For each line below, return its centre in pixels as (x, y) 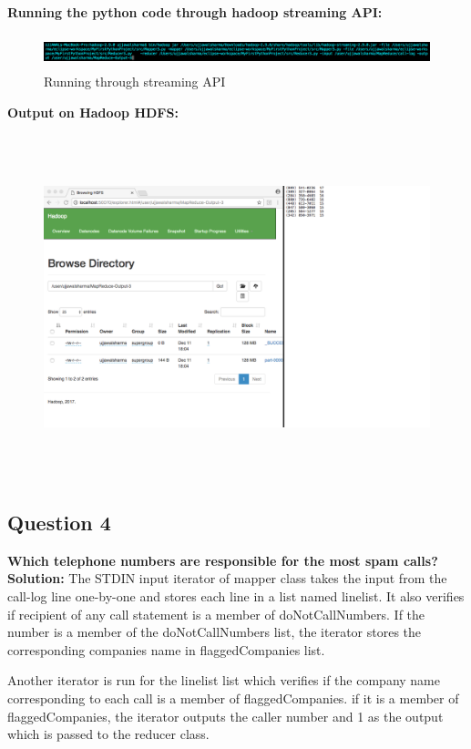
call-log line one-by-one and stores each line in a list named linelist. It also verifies (236, 596)
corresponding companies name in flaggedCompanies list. (166, 649)
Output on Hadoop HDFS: (93, 112)
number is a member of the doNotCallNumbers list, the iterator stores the (215, 632)
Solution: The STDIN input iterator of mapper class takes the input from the (227, 578)
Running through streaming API (135, 81)
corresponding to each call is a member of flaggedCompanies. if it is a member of (233, 698)
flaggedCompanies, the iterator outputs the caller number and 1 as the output (225, 716)
